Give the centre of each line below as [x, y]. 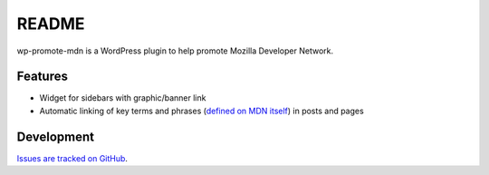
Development [56, 136]
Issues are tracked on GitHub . [72, 158]
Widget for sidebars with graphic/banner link [123, 98]
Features [42, 77]
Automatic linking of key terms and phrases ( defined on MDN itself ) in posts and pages [201, 111]
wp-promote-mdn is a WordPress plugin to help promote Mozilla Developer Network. [175, 51]
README [51, 24]
